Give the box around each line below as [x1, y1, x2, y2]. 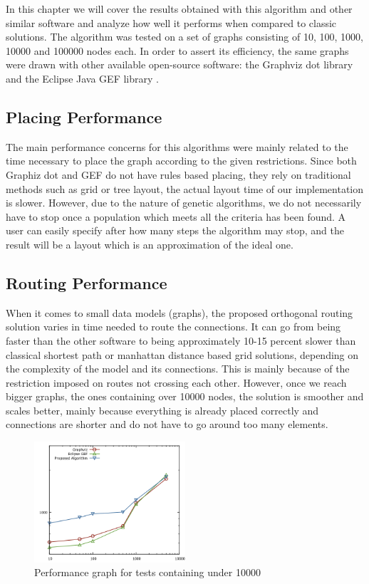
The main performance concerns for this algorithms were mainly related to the [6, 139, 348, 154]
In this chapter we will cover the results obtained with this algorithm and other [6, 1, 353, 16]
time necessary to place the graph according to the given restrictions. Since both [6, 153, 357, 168]
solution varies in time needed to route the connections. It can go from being [6, 319, 341, 334]
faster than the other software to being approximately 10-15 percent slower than [6, 333, 356, 348]
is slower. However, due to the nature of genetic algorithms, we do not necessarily [6, 195, 362, 210]
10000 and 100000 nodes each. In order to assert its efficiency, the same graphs [6, 43, 349, 58]
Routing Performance [6, 271, 167, 293]
